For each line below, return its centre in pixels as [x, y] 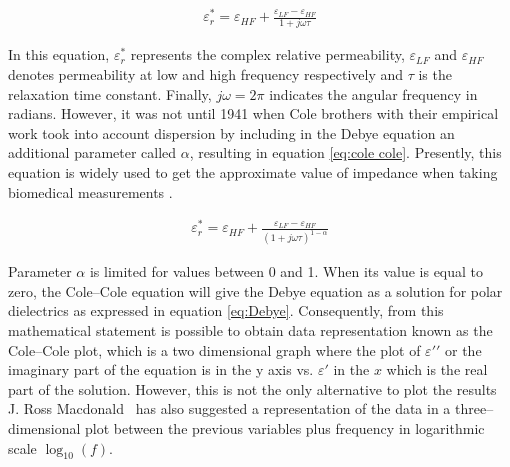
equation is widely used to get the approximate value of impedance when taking [253, 171]
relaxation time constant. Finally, [110, 93]
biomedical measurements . [90, 191]
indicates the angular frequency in [373, 93]
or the [463, 349]
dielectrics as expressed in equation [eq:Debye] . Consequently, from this [226, 310]
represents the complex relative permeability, [267, 54]
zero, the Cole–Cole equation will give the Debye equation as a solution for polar [255, 290]
